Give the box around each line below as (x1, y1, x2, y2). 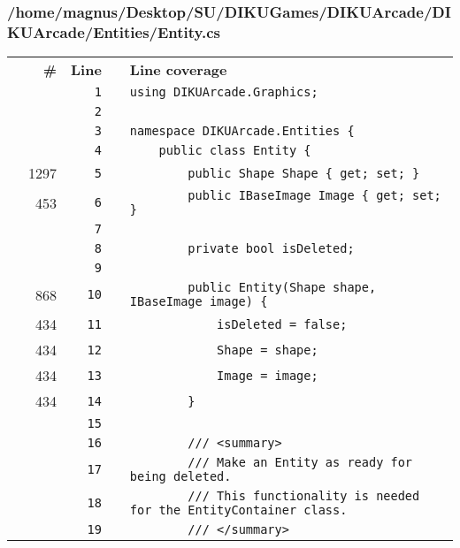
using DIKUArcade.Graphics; (129, 85, 318, 100)
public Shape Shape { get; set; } (188, 165, 420, 180)
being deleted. (129, 469, 232, 484)
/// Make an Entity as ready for (188, 455, 413, 470)
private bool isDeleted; (188, 241, 355, 256)
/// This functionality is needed (188, 489, 420, 504)
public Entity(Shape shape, (188, 280, 377, 295)
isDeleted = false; (217, 316, 348, 331)
